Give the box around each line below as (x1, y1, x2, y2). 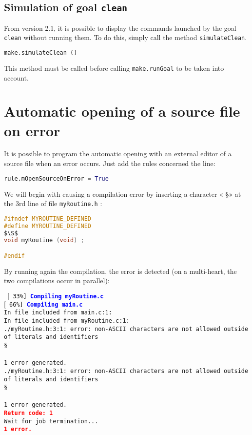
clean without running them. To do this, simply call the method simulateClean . (4, 32, 247, 42)
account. (4, 72, 29, 83)
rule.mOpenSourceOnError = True (4, 175, 109, 182)
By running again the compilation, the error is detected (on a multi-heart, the (4, 266, 237, 276)
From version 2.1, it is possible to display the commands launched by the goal (4, 22, 236, 33)
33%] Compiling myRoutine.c (13, 293, 104, 300)
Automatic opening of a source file (4, 101, 240, 121)
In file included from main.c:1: (4, 309, 112, 316)
